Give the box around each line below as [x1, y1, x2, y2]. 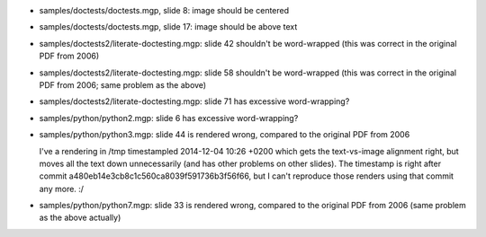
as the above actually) [39, 212, 121, 224]
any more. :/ [39, 183, 85, 194]
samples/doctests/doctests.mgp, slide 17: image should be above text [39, 22, 298, 32]
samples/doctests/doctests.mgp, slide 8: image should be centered [39, 5, 290, 15]
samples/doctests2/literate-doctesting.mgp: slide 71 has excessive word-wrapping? [39, 96, 350, 107]
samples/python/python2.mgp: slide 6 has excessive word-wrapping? [39, 112, 299, 123]
